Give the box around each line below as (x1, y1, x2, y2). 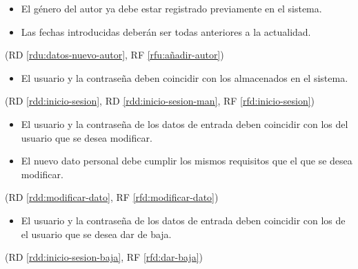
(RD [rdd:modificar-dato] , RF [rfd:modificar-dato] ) (5, 190, 219, 204)
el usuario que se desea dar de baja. (21, 226, 172, 241)
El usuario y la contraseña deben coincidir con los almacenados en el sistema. (21, 70, 348, 85)
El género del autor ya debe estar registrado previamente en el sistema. (21, 1, 322, 15)
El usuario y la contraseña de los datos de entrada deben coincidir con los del (21, 116, 348, 131)
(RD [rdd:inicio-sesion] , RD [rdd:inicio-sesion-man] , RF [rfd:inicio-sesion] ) (5, 94, 315, 108)
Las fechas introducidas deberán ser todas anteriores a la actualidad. (21, 24, 311, 39)
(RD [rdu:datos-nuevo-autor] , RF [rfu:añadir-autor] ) (5, 47, 224, 62)
